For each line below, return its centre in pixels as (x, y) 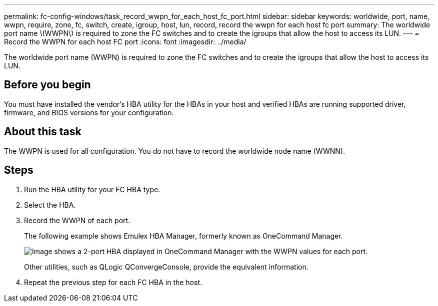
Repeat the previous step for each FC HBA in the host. (113, 282)
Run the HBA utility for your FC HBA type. (92, 189)
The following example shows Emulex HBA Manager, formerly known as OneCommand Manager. (183, 236)
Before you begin (47, 85)
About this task (43, 132)
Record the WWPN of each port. (77, 220)
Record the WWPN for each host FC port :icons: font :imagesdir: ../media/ (125, 42)
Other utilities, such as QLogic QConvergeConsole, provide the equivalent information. (166, 267)
